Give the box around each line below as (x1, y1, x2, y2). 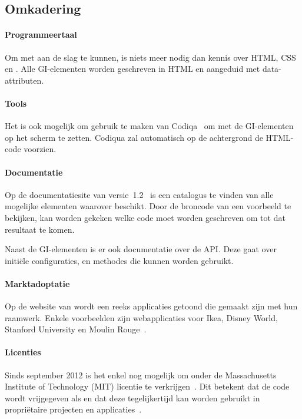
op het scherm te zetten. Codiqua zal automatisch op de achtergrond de (5, 131, 263, 143)
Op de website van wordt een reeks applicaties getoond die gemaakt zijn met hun (5, 300, 298, 312)
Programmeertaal (5, 28, 77, 41)
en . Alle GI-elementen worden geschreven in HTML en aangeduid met (5, 62, 260, 75)
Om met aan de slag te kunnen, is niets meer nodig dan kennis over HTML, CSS (5, 51, 296, 63)
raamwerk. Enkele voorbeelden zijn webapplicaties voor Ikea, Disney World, (5, 311, 278, 324)
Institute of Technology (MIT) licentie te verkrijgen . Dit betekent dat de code (5, 380, 290, 392)
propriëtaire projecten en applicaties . (5, 403, 142, 415)
